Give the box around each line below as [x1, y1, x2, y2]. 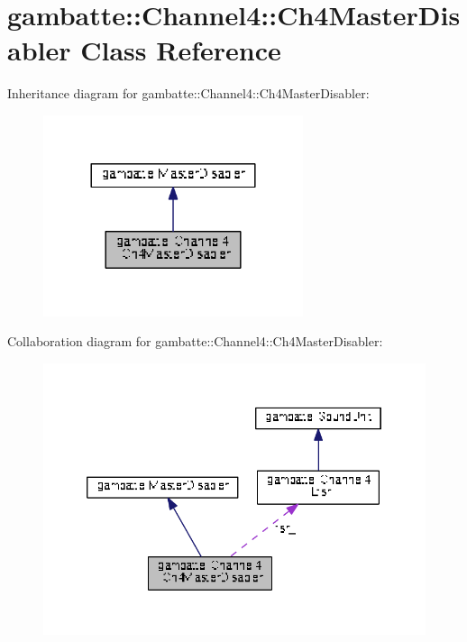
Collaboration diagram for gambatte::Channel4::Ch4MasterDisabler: [7, 332, 383, 351]
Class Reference [80, 32, 281, 69]
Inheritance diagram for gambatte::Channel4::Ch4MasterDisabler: [7, 84, 370, 103]
